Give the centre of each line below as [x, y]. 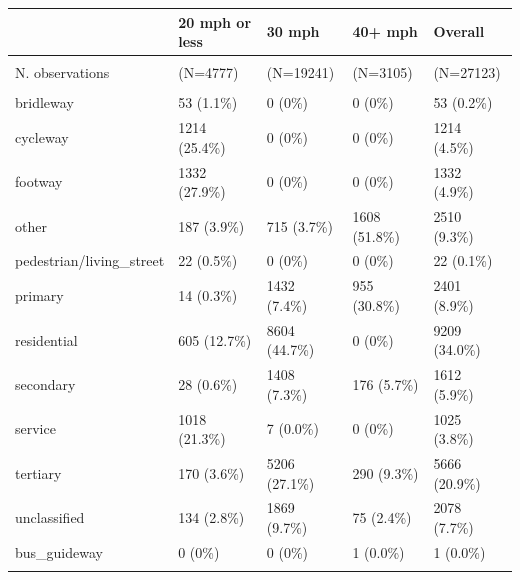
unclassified [50, 517]
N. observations [62, 72]
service [35, 428]
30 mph [293, 31]
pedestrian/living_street [90, 260]
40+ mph [385, 31]
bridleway [44, 102]
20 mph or [215, 21]
